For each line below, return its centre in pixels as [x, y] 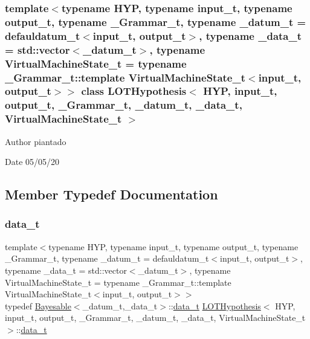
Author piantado [36, 141]
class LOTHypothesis [134, 91]
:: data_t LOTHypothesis [215, 305]
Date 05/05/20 [32, 162]
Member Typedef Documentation [111, 194]
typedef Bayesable [38, 305]
